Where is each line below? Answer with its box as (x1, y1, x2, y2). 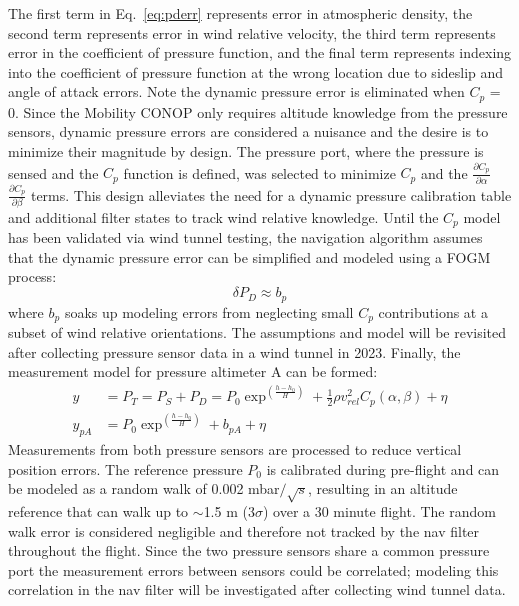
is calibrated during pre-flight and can (266, 458, 500, 479)
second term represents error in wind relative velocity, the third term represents (8, 22, 496, 43)
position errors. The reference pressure (8, 458, 243, 479)
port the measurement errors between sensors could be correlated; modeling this (8, 559, 499, 580)
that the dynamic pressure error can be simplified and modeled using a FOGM (8, 246, 491, 267)
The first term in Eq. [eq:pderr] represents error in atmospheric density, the (8, 3, 473, 23)
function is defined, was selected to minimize (123, 162, 396, 183)
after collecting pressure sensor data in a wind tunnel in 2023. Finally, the (8, 341, 461, 362)
